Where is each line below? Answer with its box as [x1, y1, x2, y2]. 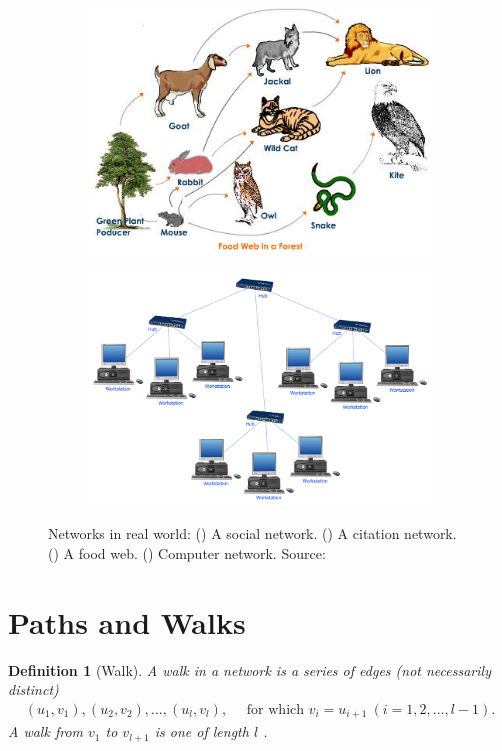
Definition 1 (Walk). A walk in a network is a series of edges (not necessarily [8, 659, 491, 680]
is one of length [154, 721, 249, 742]
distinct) [8, 679, 59, 700]
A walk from [8, 721, 83, 742]
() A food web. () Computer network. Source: [48, 542, 326, 563]
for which [246, 702, 305, 717]
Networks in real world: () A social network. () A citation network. [48, 523, 457, 544]
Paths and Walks [8, 601, 246, 642]
